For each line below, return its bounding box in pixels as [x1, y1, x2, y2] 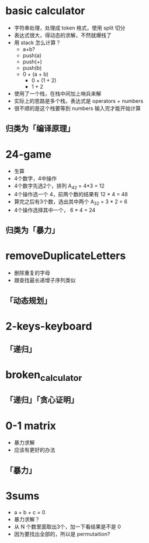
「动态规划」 [5, 296, 52, 306]
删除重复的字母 [13, 269, 50, 277]
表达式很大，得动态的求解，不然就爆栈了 [13, 31, 112, 39]
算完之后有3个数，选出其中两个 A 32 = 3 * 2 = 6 [13, 198, 128, 206]
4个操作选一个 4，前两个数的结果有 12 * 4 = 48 [13, 191, 128, 198]
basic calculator [5, 4, 85, 18]
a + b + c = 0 [13, 508, 46, 515]
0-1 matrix [5, 419, 57, 433]
